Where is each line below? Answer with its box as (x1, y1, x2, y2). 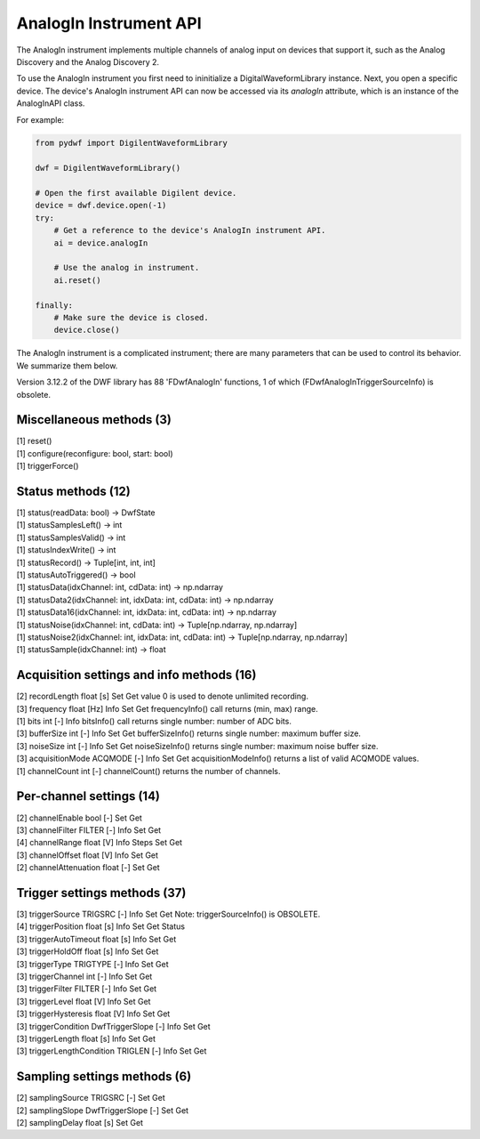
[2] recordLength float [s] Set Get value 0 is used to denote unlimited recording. (16, 691, 308, 702)
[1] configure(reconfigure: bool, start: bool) (16, 448, 173, 458)
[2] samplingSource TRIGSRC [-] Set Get (16, 1093, 166, 1103)
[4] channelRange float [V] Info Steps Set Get (16, 837, 182, 848)
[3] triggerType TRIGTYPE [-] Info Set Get (16, 958, 169, 969)
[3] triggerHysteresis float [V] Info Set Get (16, 1008, 171, 1019)
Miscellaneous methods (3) (16, 412, 172, 427)
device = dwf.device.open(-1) (35, 200, 167, 211)
